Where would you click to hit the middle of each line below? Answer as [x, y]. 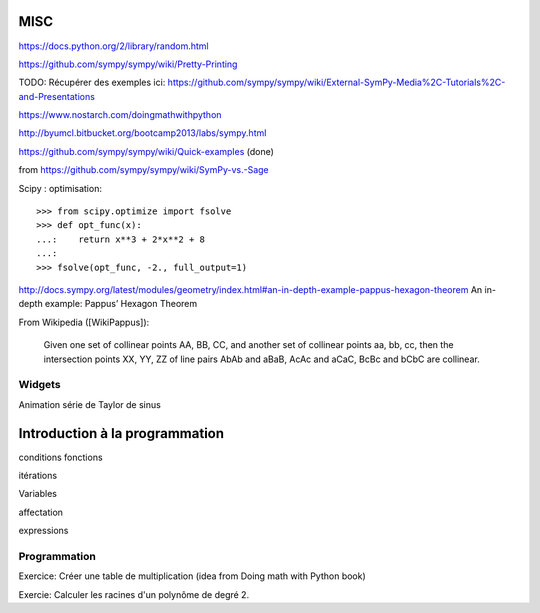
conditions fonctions [61, 457]
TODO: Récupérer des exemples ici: [92, 82]
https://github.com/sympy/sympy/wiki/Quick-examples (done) [146, 151]
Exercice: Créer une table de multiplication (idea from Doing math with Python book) [192, 576]
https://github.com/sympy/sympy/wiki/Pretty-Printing [128, 64]
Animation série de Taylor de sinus [90, 404]
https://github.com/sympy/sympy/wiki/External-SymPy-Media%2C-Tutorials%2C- [336, 82]
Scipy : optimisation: [60, 188]
